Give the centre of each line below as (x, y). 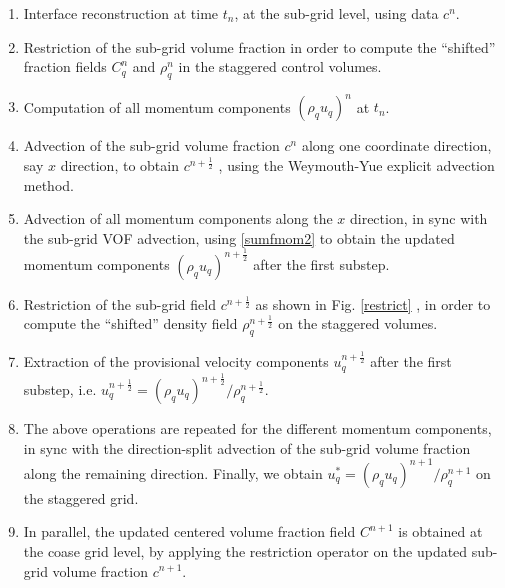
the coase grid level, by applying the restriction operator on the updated (245, 550)
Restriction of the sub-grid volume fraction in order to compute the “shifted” (259, 46)
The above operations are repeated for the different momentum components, (257, 428)
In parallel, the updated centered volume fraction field (189, 531)
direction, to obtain (119, 165)
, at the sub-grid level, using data (336, 13)
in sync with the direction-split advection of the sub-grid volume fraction (247, 447)
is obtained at (440, 531)
